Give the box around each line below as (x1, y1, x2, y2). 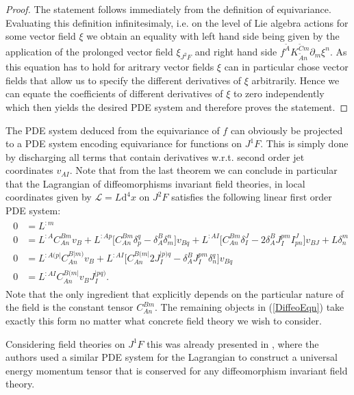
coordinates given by (5, 190, 92, 204)
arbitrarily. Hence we (251, 73, 340, 87)
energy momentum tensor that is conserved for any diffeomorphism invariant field (5, 363, 348, 377)
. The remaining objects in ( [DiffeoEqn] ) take (155, 300, 344, 314)
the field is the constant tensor (5, 300, 134, 314)
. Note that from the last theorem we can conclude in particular (69, 163, 338, 177)
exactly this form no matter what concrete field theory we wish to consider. (5, 313, 322, 327)
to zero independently (233, 86, 325, 101)
